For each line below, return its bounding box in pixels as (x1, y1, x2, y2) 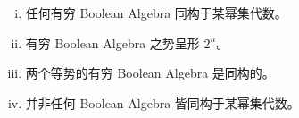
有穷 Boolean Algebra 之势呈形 (25, 33, 200, 52)
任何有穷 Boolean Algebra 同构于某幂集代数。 (25, 4, 287, 21)
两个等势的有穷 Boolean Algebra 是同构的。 (25, 63, 275, 82)
